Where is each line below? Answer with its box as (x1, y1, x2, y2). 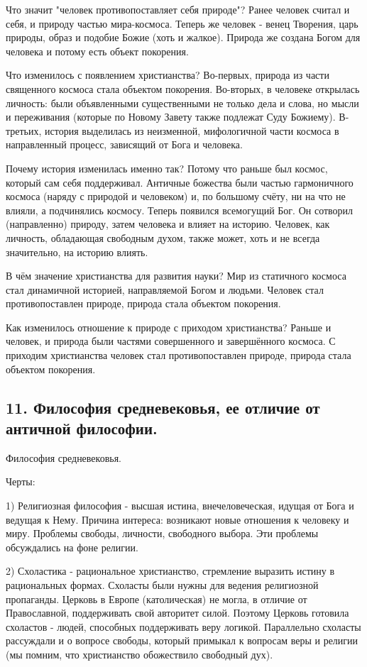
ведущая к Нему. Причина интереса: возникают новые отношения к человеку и (6, 512, 349, 527)
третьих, (6, 123, 42, 138)
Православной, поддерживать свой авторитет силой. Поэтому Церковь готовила (6, 605, 349, 620)
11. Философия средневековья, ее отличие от (6, 396, 320, 418)
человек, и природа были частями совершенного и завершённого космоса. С (6, 333, 336, 348)
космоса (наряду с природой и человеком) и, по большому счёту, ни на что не (6, 189, 346, 204)
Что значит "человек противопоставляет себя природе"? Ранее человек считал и (6, 2, 350, 16)
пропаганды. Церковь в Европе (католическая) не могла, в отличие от (6, 591, 307, 606)
